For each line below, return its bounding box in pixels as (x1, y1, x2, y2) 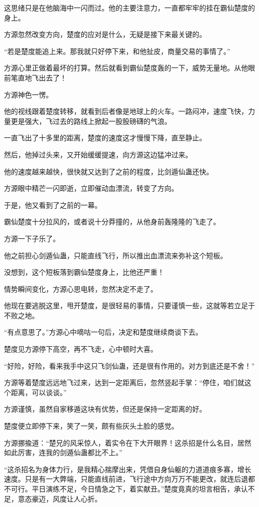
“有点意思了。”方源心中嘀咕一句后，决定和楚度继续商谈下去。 (4, 327, 203, 337)
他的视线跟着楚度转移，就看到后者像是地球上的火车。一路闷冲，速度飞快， (4, 106, 248, 116)
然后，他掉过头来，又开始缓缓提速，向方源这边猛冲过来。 (4, 149, 192, 159)
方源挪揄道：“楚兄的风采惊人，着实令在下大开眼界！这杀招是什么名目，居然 (4, 437, 252, 448)
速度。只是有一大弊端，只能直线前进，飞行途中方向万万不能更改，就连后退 (4, 474, 248, 484)
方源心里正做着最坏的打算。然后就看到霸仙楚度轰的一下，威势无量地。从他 (4, 62, 248, 73)
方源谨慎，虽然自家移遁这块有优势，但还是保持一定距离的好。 (4, 404, 206, 414)
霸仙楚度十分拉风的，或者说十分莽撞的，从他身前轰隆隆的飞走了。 (4, 216, 220, 227)
